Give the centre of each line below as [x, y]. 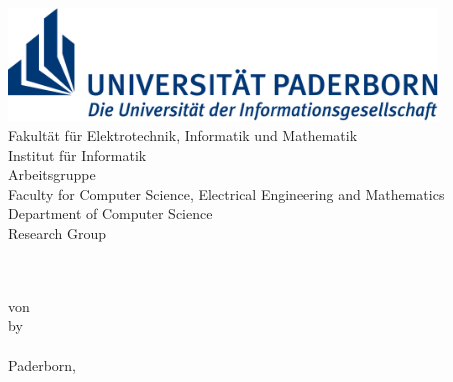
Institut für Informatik [77, 154]
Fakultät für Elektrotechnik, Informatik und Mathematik [183, 134]
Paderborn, [42, 364]
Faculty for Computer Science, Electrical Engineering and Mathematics [226, 193]
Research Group [57, 232]
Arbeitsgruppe [52, 174]
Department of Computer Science [110, 213]
